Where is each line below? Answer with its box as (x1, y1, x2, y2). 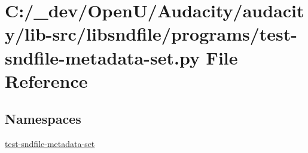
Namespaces (5, 109, 81, 128)
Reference (5, 68, 88, 93)
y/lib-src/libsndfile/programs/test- (5, 22, 298, 46)
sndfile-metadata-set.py (5, 45, 200, 69)
